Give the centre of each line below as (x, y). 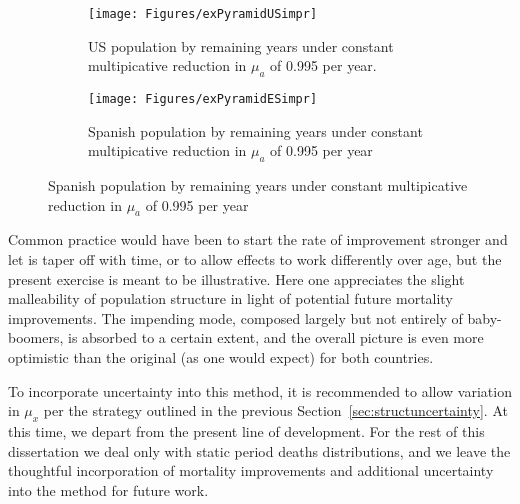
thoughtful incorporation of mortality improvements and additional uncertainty (251, 470)
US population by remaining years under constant (241, 45)
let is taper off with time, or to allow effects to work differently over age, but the (255, 259)
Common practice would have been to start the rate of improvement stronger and (258, 239)
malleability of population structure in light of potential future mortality (230, 298)
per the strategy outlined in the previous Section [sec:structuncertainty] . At (275, 410)
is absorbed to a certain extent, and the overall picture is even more (276, 337)
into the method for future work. (108, 489)
